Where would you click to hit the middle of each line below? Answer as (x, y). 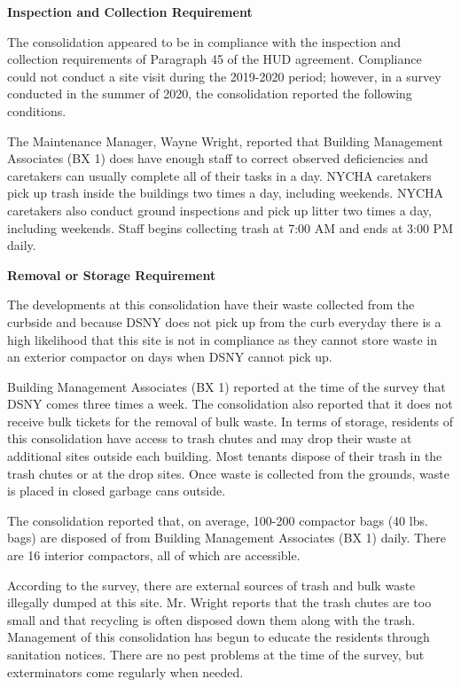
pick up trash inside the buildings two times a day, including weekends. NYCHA (225, 193)
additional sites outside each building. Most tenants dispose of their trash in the (225, 456)
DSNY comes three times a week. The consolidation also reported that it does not (230, 404)
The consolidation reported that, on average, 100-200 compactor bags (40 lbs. (218, 520)
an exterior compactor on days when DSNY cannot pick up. (170, 357)
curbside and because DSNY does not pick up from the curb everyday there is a (224, 321)
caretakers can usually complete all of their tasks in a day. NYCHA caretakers (219, 175)
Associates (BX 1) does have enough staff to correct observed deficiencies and (218, 158)
